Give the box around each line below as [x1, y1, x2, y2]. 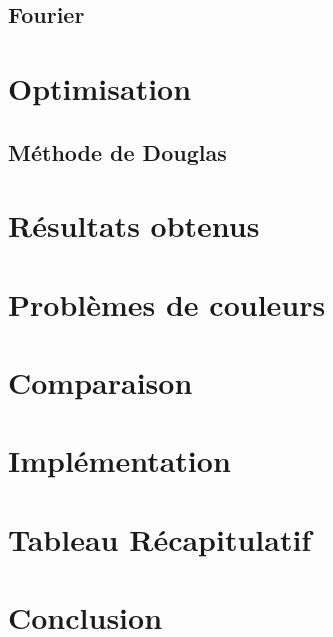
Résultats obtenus [8, 205, 260, 246]
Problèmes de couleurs [8, 283, 326, 324]
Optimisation [8, 67, 192, 108]
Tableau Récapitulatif [8, 518, 312, 559]
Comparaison [8, 361, 193, 402]
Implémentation [8, 440, 231, 481]
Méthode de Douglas [8, 136, 227, 167]
